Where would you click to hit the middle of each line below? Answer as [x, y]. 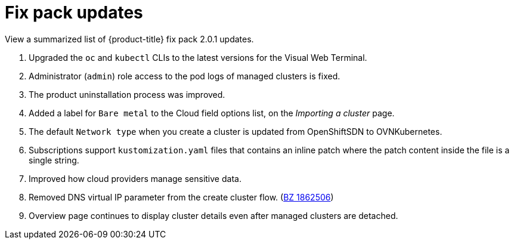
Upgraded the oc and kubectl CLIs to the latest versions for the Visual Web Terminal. [198, 57]
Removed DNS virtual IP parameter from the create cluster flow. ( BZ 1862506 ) [181, 197]
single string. [54, 160]
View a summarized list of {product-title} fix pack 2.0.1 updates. [129, 39]
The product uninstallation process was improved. [127, 94]
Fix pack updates [74, 13]
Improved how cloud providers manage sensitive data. [135, 178]
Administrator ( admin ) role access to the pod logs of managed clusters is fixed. [185, 76]
